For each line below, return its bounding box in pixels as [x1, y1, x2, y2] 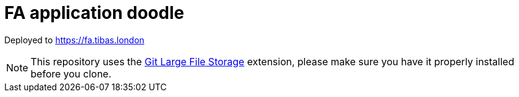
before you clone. [31, 67, 112, 80]
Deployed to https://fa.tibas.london [4, 34, 145, 45]
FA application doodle [4, 2, 185, 23]
